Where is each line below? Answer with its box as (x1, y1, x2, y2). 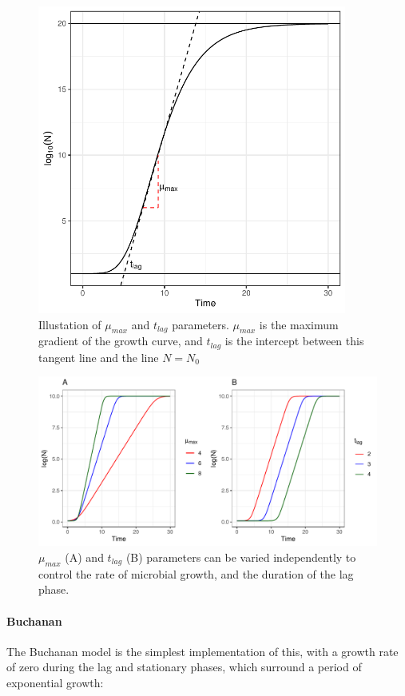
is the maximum (259, 316, 339, 332)
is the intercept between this (224, 332, 364, 349)
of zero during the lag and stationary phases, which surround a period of (6, 658, 362, 675)
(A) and (65, 549, 104, 566)
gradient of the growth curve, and (38, 332, 203, 349)
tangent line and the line (38, 348, 159, 365)
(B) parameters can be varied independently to (125, 549, 356, 566)
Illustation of (38, 316, 101, 332)
